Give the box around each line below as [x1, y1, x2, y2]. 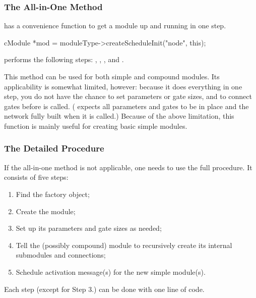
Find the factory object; [16, 188, 90, 199]
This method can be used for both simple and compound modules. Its [4, 71, 220, 81]
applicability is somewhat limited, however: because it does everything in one [4, 81, 242, 91]
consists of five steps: [4, 172, 69, 182]
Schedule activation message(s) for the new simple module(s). [16, 266, 206, 277]
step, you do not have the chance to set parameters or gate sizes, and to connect [4, 91, 252, 102]
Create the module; [16, 206, 76, 216]
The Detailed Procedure [4, 142, 104, 155]
